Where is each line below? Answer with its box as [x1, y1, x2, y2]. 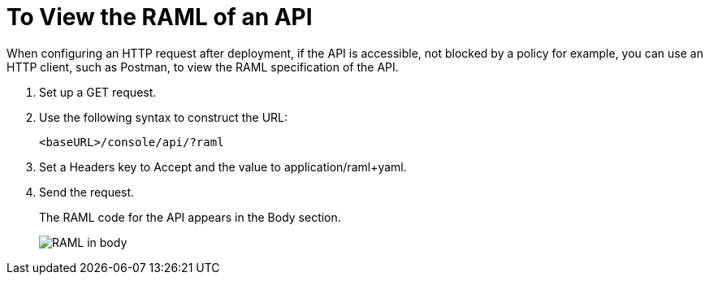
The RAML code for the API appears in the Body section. [39, 210, 341, 224]
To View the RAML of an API [6, 3, 313, 31]
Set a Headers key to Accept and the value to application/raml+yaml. [39, 159, 407, 174]
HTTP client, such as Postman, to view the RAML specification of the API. [6, 59, 399, 74]
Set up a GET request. [39, 84, 157, 99]
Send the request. [39, 184, 135, 199]
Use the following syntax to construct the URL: [39, 110, 288, 124]
